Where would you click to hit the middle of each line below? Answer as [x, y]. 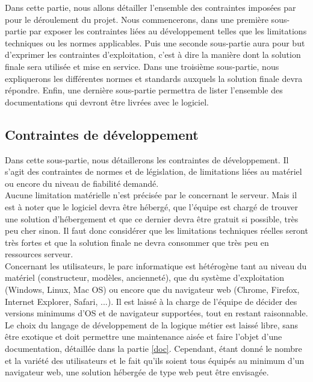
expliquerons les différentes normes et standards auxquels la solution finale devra [154, 78]
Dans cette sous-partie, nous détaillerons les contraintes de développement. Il [147, 159]
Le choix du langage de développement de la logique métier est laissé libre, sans [152, 324]
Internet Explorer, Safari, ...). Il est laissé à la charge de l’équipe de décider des [151, 301]
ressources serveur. [39, 254]
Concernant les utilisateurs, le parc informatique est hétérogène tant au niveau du [156, 265]
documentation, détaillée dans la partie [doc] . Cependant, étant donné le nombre [153, 349]
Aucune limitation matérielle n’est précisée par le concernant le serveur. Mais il [151, 195]
